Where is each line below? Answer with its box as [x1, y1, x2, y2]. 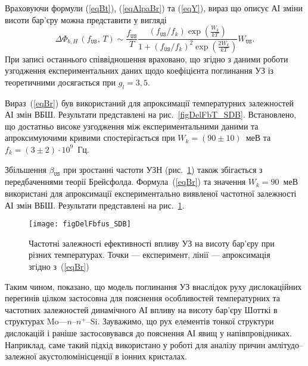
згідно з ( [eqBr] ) [29, 260, 89, 272]
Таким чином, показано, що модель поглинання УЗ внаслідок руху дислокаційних [5, 280, 302, 292]
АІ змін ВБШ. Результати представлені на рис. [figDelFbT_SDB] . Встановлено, [5, 108, 297, 121]
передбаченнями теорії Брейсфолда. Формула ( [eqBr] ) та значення [5, 175, 246, 188]
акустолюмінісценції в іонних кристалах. [39, 350, 187, 362]
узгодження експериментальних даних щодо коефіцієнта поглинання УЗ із [5, 64, 274, 77]
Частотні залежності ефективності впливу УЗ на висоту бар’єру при [29, 236, 275, 249]
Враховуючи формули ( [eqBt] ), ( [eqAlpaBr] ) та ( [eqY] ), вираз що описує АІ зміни [5, 2, 303, 14]
